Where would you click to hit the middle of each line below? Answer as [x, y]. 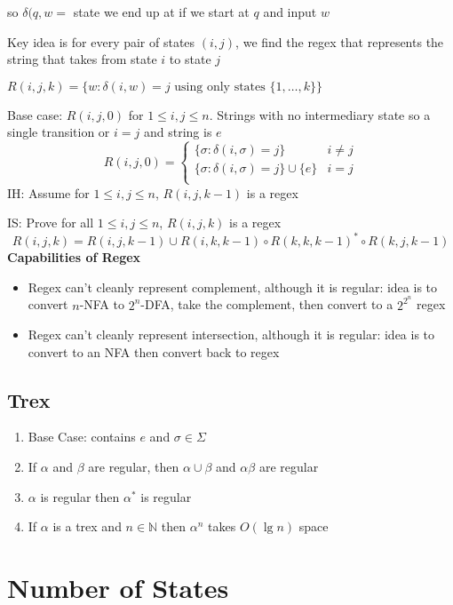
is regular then [80, 496]
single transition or [59, 132]
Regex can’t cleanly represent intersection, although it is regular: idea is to [231, 334]
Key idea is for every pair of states [101, 41]
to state [190, 59]
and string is [178, 132]
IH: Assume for [48, 192]
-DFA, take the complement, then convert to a [267, 304]
